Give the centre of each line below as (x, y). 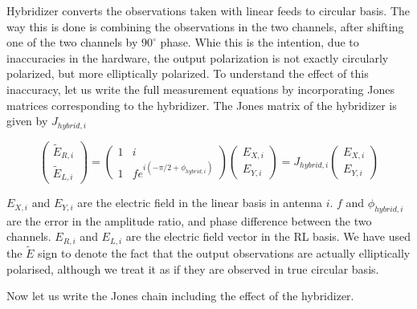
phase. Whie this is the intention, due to (260, 42)
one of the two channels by (72, 42)
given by (27, 121)
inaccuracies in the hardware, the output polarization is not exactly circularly (198, 57)
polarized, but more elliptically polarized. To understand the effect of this (188, 73)
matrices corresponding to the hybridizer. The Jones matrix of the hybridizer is (202, 105)
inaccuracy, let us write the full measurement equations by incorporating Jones (200, 89)
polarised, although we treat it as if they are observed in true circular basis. (193, 268)
